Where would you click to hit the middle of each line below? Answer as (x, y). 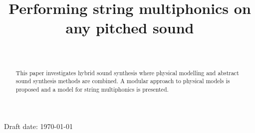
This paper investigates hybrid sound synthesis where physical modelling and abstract (127, 72)
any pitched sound (130, 28)
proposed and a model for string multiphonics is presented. (92, 89)
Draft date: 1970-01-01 (38, 126)
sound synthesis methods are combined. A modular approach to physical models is (123, 81)
